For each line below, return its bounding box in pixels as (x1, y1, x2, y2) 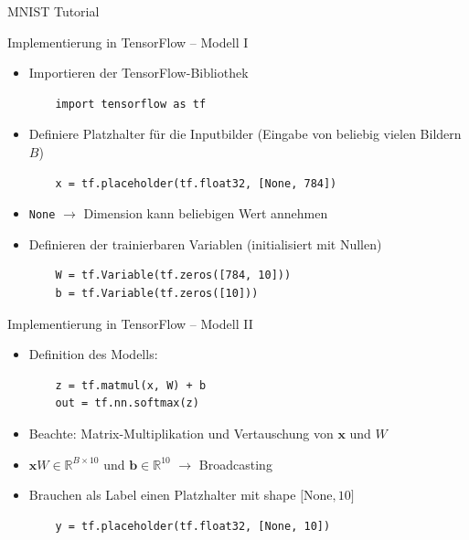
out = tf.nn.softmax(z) (55, 397, 199, 410)
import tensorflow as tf (55, 97, 207, 111)
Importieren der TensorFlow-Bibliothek (28, 63, 249, 82)
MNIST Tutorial (7, 2, 100, 20)
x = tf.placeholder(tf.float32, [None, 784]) (55, 176, 337, 190)
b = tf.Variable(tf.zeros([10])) (55, 287, 259, 300)
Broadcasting (198, 454, 272, 473)
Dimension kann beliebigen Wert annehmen (83, 204, 328, 223)
